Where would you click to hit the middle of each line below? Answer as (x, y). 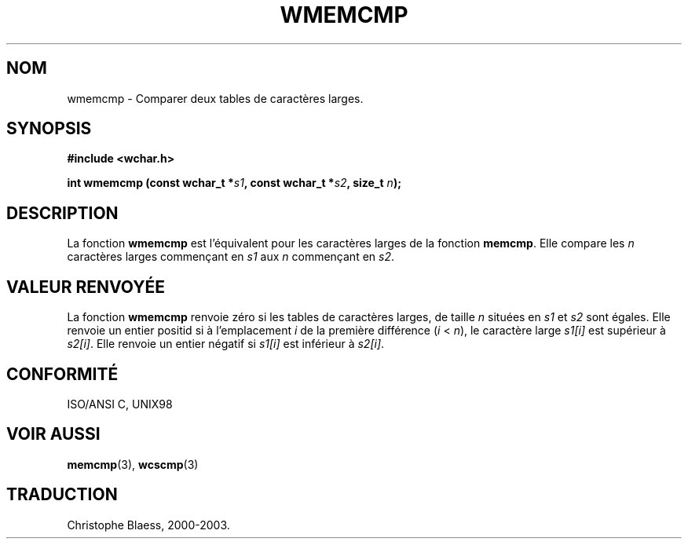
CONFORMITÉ (62, 374)
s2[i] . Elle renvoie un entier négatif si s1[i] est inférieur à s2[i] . (226, 344)
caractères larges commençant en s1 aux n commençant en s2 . (231, 257)
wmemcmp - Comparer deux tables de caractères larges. (215, 98)
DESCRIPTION (62, 213)
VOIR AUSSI (53, 434)
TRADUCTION (62, 495)
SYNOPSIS (49, 129)
